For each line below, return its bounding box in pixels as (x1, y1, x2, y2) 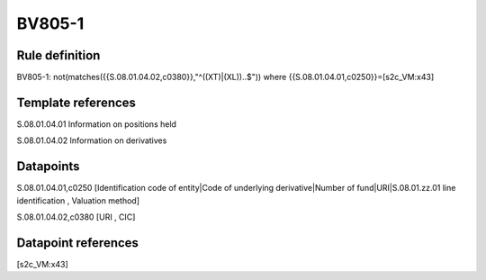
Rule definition (16, 48, 101, 63)
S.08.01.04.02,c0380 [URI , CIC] (16, 212, 136, 222)
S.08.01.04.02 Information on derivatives (16, 135, 167, 146)
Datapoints (16, 158, 80, 175)
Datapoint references (16, 235, 139, 250)
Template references (16, 95, 137, 110)
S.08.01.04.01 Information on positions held (16, 118, 177, 130)
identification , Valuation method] (16, 194, 139, 206)
